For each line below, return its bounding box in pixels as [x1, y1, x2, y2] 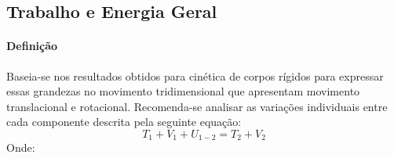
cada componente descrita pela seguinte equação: [6, 113, 242, 130]
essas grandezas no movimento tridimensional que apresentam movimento [6, 83, 360, 99]
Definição [6, 38, 58, 54]
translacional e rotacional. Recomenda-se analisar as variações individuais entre [6, 98, 388, 114]
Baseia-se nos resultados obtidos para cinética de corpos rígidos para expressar [6, 67, 384, 84]
